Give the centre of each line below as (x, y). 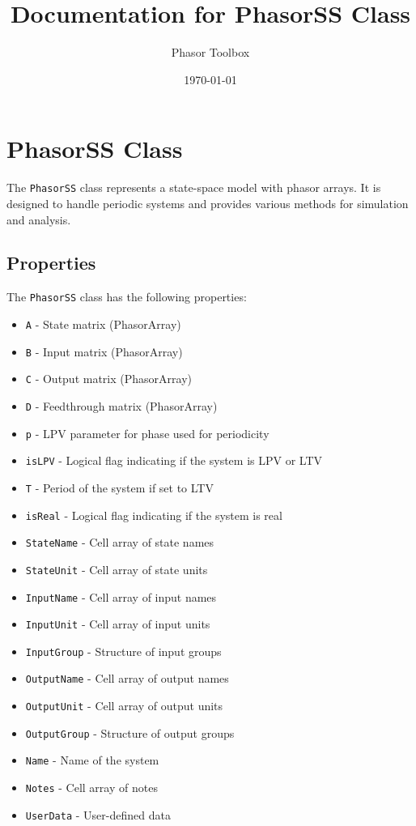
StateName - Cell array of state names (120, 542)
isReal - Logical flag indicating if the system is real (154, 515)
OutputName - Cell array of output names (127, 678)
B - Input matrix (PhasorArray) (104, 351)
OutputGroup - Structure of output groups (130, 732)
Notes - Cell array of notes (91, 788)
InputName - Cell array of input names (121, 596)
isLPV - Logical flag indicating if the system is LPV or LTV (174, 460)
